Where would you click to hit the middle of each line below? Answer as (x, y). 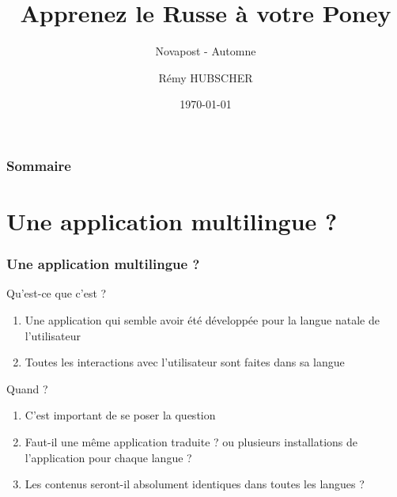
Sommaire (39, 165)
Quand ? (27, 388)
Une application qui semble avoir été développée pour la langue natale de (202, 320)
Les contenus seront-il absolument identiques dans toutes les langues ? (195, 484)
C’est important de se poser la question (120, 415)
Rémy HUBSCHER (206, 77)
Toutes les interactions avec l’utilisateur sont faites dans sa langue (185, 362)
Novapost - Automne (206, 51)
